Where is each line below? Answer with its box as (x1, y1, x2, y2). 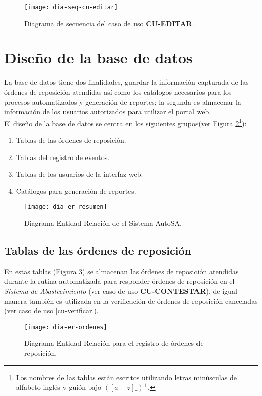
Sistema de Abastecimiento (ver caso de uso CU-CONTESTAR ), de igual (4, 286, 237, 296)
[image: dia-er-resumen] (24, 203, 107, 211)
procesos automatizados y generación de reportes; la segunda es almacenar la (4, 96, 241, 107)
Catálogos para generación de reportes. (16, 185, 136, 196)
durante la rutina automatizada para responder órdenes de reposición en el (4, 276, 235, 286)
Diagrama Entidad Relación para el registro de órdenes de (24, 338, 204, 348)
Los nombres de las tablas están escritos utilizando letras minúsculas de (16, 372, 237, 382)
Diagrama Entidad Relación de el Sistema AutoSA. (24, 218, 182, 228)
